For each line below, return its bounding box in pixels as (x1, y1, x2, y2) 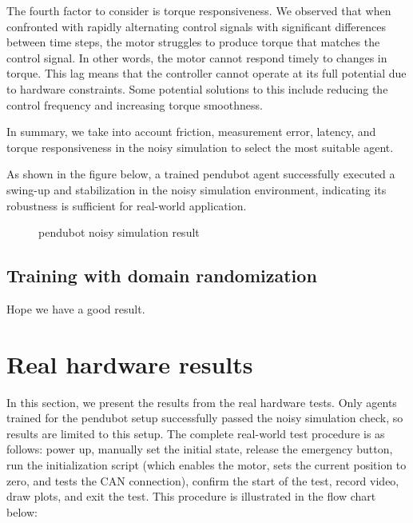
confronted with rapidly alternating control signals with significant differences (6, 18, 386, 34)
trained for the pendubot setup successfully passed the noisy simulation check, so (6, 409, 403, 426)
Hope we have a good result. (6, 300, 145, 317)
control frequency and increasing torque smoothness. (6, 96, 263, 113)
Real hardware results (6, 347, 253, 380)
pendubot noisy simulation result (38, 224, 200, 241)
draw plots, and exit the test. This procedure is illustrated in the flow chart (6, 488, 376, 505)
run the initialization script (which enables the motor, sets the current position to (6, 457, 407, 473)
